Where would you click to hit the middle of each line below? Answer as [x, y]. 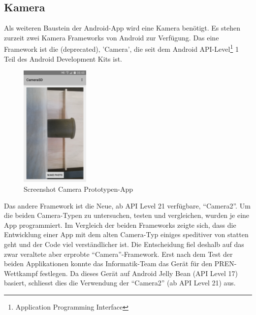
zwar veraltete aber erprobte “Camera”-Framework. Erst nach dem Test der [118, 254]
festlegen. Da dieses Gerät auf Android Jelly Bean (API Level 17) [139, 273]
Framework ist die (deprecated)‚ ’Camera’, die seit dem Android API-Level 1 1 [121, 48]
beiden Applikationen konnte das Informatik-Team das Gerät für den [108, 263]
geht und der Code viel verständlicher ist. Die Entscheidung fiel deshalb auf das [124, 244]
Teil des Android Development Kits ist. [63, 58]
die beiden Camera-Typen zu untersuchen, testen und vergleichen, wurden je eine [127, 215]
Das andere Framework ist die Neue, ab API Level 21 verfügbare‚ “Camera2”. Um [127, 205]
